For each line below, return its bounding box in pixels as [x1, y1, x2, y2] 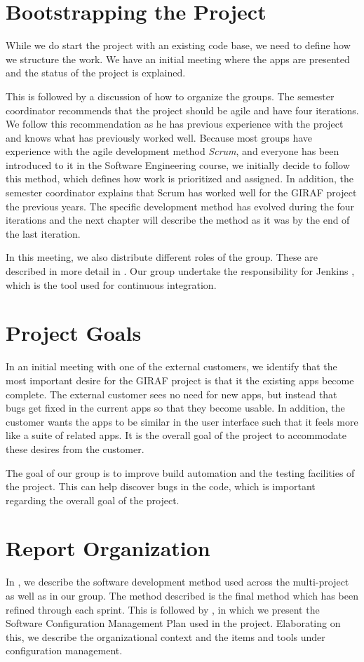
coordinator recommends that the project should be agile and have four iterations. [6, 102, 359, 117]
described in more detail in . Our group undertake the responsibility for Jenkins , [6, 264, 355, 278]
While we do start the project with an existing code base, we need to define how [6, 38, 351, 53]
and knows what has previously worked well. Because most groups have [6, 130, 313, 144]
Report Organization [6, 534, 210, 562]
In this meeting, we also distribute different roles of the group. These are [6, 250, 318, 264]
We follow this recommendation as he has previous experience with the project [6, 116, 344, 131]
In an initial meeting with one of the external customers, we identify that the [6, 359, 337, 374]
